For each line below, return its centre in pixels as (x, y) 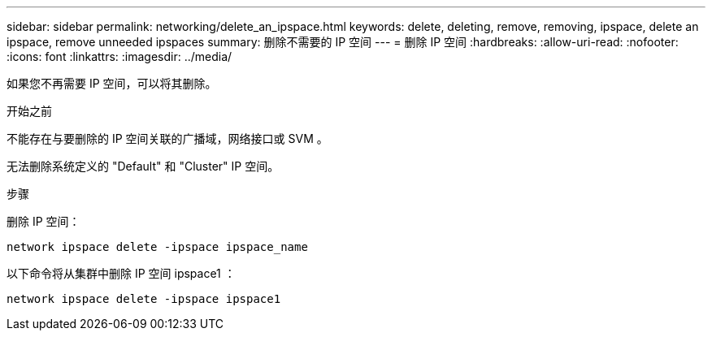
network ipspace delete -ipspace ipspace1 (144, 299)
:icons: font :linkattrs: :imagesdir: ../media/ (119, 56)
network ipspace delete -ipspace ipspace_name (157, 247)
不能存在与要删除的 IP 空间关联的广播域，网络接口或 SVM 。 (167, 138)
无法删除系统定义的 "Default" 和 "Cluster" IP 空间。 (143, 166)
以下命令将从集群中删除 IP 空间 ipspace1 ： (121, 273)
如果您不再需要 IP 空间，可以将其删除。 (112, 83)
